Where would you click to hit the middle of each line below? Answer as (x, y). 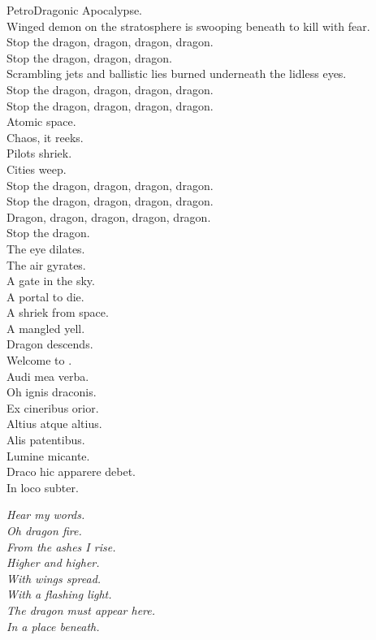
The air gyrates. (46, 264)
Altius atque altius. (54, 424)
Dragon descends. (50, 344)
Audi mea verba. (48, 376)
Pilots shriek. (39, 153)
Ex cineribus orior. (53, 407)
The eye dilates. (46, 248)
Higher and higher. (53, 562)
